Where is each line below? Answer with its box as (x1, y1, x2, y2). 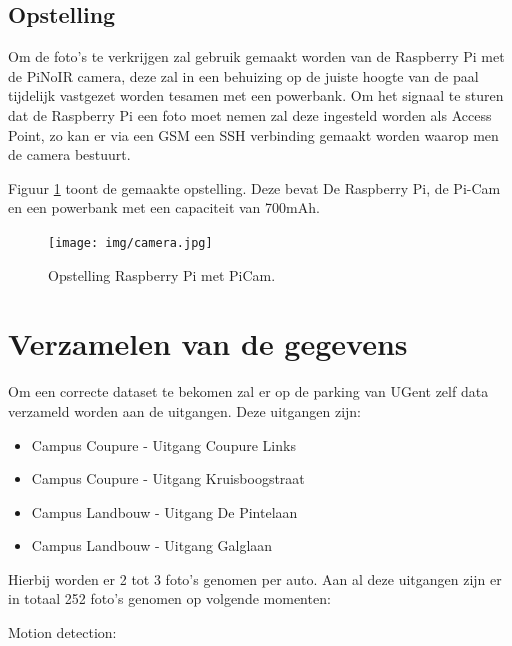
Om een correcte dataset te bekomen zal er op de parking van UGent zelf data (8, 381, 489, 402)
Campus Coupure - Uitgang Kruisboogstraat (31, 468, 305, 489)
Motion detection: (8, 622, 117, 643)
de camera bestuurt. (8, 144, 131, 165)
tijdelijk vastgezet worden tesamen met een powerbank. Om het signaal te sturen (8, 85, 504, 106)
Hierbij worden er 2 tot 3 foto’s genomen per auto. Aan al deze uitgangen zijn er (8, 568, 502, 589)
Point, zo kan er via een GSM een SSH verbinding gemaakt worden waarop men (8, 124, 499, 145)
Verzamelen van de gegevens (8, 323, 408, 364)
